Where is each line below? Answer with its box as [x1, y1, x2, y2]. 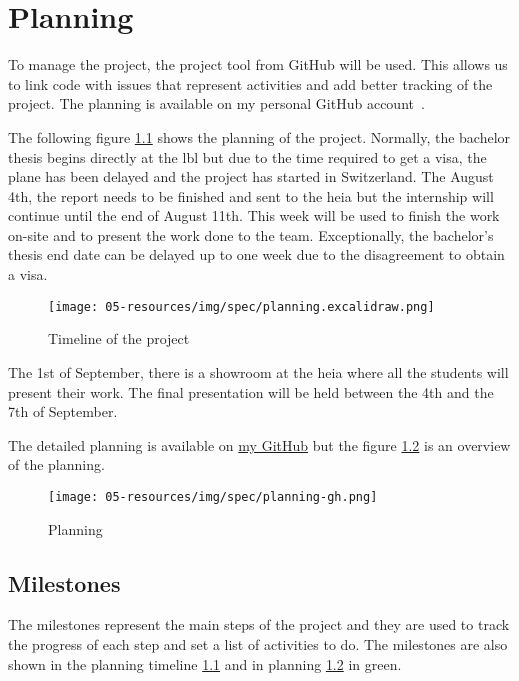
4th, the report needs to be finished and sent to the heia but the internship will [8, 185, 494, 206]
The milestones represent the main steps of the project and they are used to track [8, 614, 510, 635]
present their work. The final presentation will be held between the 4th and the [8, 381, 494, 402]
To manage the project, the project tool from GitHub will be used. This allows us [8, 54, 508, 75]
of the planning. [8, 454, 105, 475]
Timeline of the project [48, 328, 190, 349]
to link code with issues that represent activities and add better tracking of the [8, 73, 493, 94]
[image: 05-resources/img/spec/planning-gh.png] [48, 489, 378, 504]
